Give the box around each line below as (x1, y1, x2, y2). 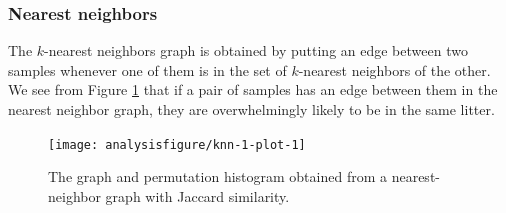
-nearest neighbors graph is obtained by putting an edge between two (44, 40, 468, 61)
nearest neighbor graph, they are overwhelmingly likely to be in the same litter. (8, 99, 495, 119)
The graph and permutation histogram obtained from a (48, 166, 387, 187)
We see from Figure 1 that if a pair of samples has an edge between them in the (8, 79, 498, 100)
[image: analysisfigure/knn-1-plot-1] (48, 137, 306, 152)
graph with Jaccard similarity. (105, 185, 290, 206)
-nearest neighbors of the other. (298, 59, 491, 80)
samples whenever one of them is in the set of (8, 59, 287, 80)
